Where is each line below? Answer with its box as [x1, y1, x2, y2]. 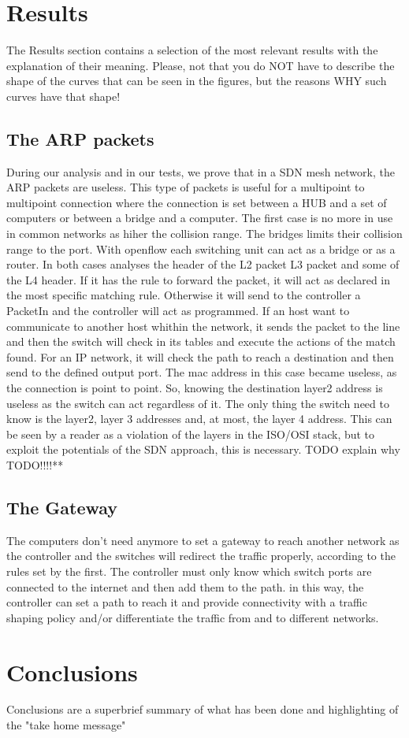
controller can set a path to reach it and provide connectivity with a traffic [6, 594, 367, 610]
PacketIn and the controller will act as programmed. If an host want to [6, 302, 350, 319]
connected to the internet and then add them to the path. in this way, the [6, 578, 364, 595]
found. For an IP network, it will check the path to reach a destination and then [6, 348, 394, 365]
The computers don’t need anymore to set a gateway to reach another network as [6, 532, 400, 548]
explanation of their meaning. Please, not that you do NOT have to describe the [6, 57, 395, 73]
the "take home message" [6, 717, 126, 733]
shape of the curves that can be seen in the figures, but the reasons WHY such [6, 72, 387, 89]
